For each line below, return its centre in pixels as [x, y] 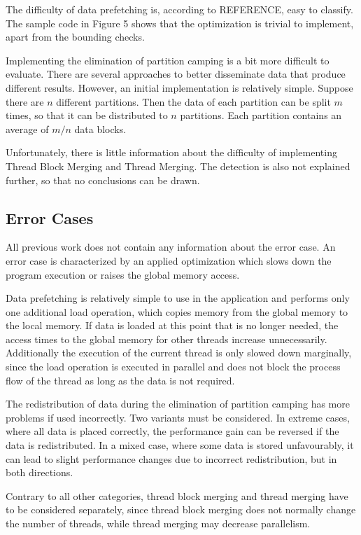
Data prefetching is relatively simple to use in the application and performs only [178, 298]
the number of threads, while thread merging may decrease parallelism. [158, 523]
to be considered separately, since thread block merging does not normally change [181, 509]
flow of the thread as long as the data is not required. [120, 380]
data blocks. [100, 128]
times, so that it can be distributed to [87, 115]
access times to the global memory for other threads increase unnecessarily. [167, 339]
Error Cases [50, 217]
